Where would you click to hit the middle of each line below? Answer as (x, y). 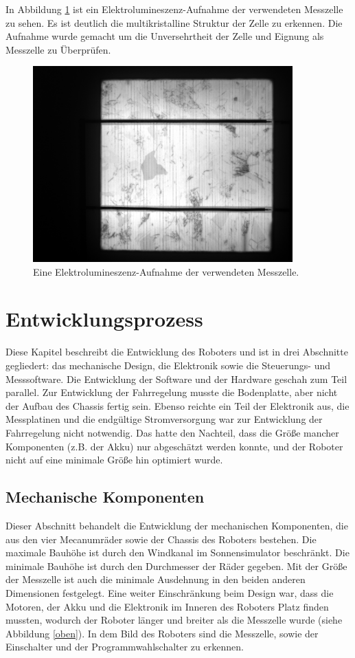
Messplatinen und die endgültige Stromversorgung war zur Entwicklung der (164, 419)
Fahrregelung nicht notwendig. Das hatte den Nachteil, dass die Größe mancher (172, 432)
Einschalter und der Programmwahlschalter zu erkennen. (125, 647)
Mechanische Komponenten (105, 497)
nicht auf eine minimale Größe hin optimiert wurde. (114, 460)
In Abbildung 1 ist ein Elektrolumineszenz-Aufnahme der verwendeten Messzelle (174, 9)
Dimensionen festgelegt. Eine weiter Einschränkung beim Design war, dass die (170, 592)
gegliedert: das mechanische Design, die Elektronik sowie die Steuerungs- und (168, 365)
